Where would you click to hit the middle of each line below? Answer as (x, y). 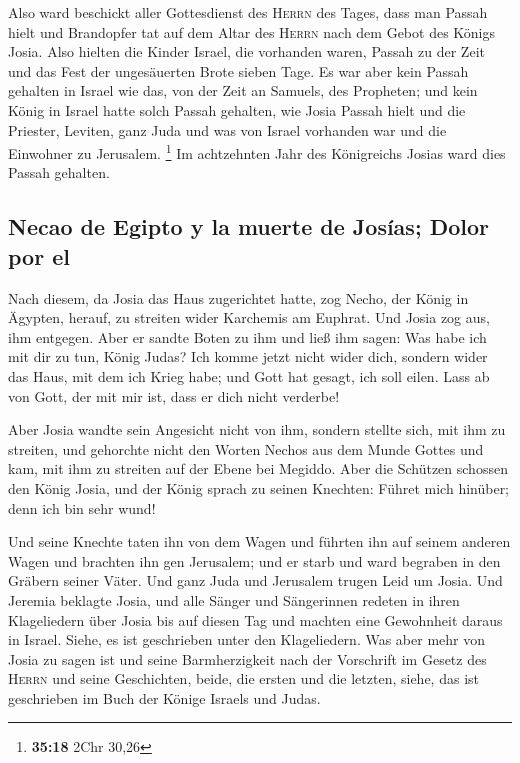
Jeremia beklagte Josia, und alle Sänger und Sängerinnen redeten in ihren (234, 599)
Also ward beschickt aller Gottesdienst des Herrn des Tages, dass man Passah (248, 12)
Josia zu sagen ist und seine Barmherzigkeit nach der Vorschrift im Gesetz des (247, 658)
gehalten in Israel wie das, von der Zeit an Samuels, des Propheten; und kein (243, 90)
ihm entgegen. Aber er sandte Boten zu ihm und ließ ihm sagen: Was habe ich (247, 336)
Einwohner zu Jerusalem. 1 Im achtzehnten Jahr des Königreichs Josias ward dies (257, 151)
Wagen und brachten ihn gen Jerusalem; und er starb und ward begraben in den (254, 560)
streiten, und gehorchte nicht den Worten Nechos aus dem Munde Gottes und (246, 448)
